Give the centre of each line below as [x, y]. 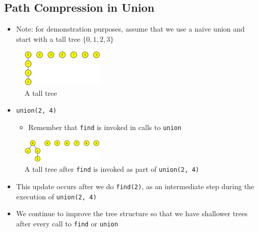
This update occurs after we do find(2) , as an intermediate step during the [135, 186]
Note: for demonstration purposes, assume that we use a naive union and [130, 29]
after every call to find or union [67, 223]
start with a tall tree [48, 38]
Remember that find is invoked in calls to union [105, 127]
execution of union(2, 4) [56, 196]
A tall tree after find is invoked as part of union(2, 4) [112, 169]
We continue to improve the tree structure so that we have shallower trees [132, 213]
